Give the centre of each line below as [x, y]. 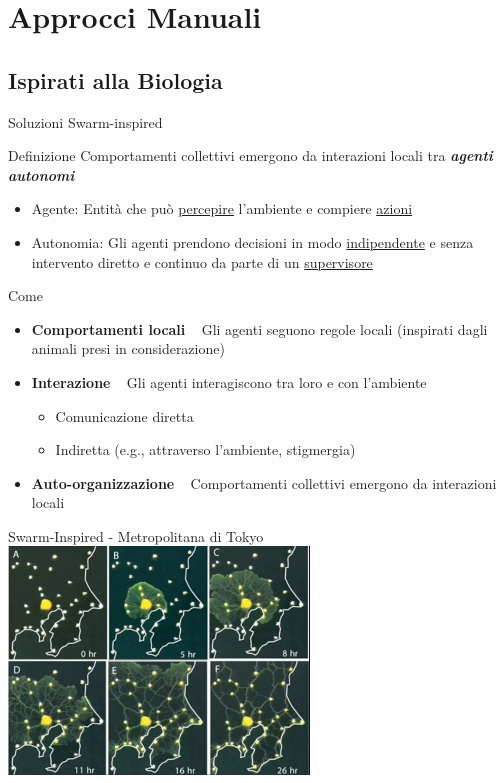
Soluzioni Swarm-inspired [85, 121]
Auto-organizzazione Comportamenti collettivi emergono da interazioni [264, 482]
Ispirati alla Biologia [115, 79]
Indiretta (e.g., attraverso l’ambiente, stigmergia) [205, 449]
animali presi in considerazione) [128, 348]
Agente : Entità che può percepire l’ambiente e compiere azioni [222, 208]
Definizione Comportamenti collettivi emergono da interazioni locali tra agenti [250, 155]
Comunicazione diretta [124, 415]
